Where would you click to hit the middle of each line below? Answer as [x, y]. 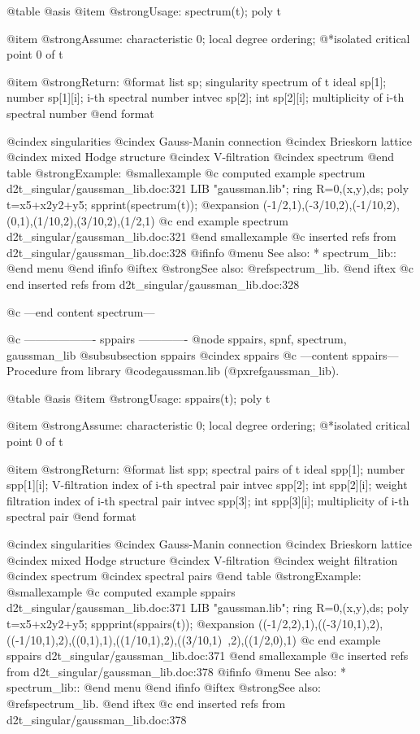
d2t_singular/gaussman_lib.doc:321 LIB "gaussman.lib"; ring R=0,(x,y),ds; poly [208, 188]
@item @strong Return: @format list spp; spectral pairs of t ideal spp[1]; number [206, 468]
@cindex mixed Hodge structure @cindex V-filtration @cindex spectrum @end [201, 157]
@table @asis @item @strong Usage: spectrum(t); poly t [144, 11]
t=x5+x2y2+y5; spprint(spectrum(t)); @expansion [133, 204]
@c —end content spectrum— [81, 311]
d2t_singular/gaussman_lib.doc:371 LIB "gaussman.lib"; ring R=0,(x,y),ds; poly [208, 607]
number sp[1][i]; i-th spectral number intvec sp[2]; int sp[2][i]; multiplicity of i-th [206, 97]
